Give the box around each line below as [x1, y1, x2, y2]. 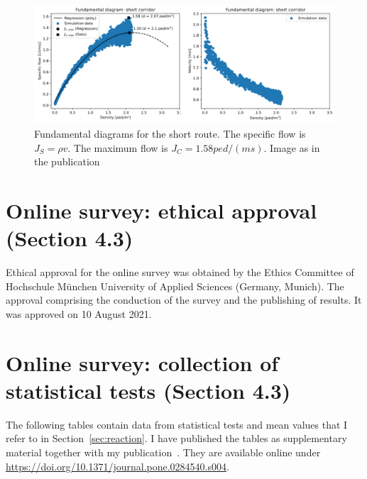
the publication [34, 154, 100, 169]
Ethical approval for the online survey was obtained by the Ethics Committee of [6, 265, 354, 280]
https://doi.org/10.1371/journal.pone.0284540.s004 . [6, 458, 229, 473]
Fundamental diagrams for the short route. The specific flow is [34, 126, 306, 141]
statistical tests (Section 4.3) [6, 375, 291, 404]
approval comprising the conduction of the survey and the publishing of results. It [6, 292, 362, 307]
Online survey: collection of [6, 348, 279, 377]
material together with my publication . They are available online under [6, 445, 321, 460]
